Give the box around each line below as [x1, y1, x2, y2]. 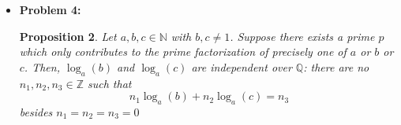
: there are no [303, 58, 369, 75]
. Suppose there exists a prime [230, 28, 375, 44]
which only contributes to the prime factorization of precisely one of [19, 43, 347, 60]
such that [87, 75, 132, 91]
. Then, [24, 58, 60, 75]
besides [19, 103, 53, 119]
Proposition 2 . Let [19, 28, 117, 44]
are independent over [191, 58, 292, 75]
